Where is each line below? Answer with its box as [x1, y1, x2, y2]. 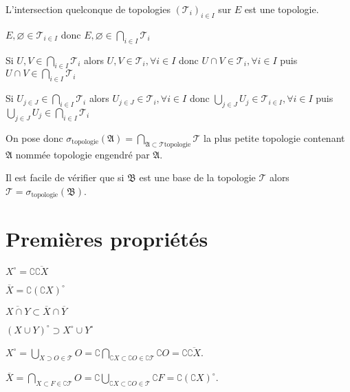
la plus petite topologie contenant [204, 130, 345, 145]
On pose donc [6, 130, 63, 145]
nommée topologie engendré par [15, 147, 150, 161]
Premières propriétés [6, 225, 208, 253]
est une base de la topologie [139, 170, 256, 185]
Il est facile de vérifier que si [6, 170, 124, 185]
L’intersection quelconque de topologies [6, 2, 171, 16]
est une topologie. [244, 2, 319, 16]
